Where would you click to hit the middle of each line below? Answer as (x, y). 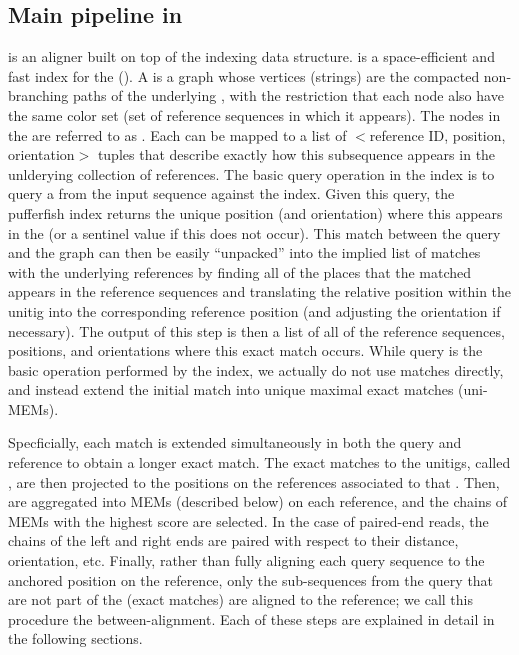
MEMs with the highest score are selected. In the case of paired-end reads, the (248, 520)
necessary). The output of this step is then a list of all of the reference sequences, (256, 330)
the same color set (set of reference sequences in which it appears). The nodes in (254, 114)
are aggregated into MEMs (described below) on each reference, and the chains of (258, 501)
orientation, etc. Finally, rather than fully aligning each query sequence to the (246, 560)
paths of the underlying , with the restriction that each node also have (288, 95)
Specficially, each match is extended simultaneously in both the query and (235, 442)
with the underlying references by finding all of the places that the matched (240, 271)
